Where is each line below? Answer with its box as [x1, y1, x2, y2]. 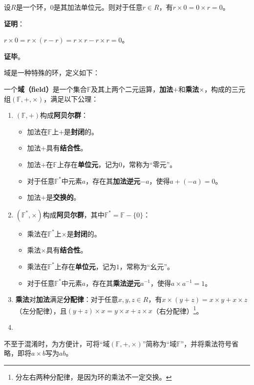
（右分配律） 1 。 [152, 304, 203, 316]
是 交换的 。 [46, 192, 81, 202]
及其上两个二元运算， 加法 [91, 84, 173, 94]
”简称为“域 [142, 338, 177, 348]
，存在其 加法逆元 [85, 175, 141, 186]
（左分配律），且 [15, 305, 67, 316]
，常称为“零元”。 [122, 159, 177, 169]
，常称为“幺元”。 [119, 261, 174, 271]
